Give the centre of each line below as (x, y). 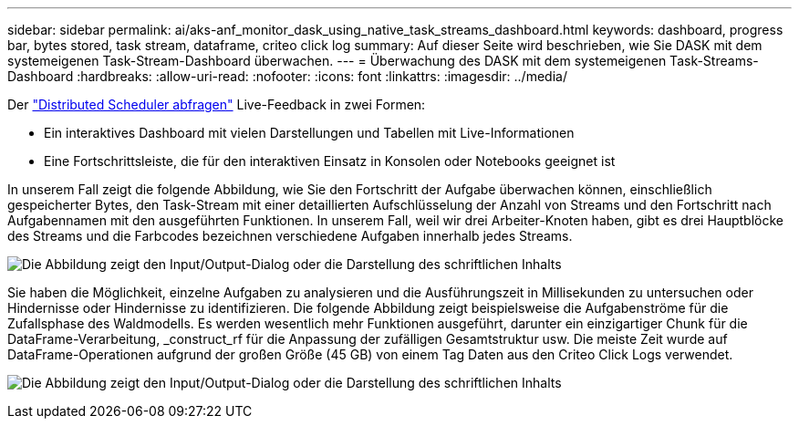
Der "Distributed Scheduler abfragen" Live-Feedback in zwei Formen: (217, 104)
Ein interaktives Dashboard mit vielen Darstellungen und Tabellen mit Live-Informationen (309, 133)
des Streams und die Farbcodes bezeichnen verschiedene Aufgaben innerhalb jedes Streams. (290, 236)
